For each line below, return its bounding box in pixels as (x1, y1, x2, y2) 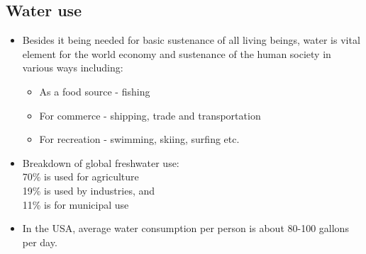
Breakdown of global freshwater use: (22, 155, 179, 170)
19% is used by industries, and (22, 183, 155, 197)
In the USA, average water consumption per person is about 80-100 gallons (22, 221, 349, 236)
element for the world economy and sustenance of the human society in (22, 46, 331, 61)
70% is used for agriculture (22, 169, 139, 184)
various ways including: (22, 60, 123, 75)
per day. (22, 234, 57, 249)
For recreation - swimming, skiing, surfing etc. (39, 132, 240, 146)
